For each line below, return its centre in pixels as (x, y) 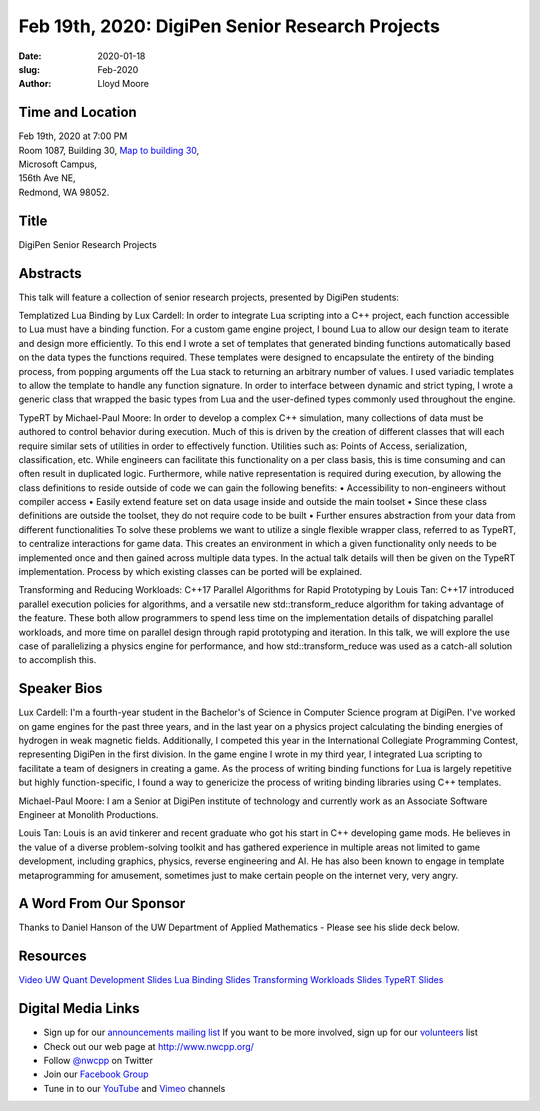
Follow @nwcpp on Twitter (98, 1061)
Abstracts (50, 273)
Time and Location (77, 112)
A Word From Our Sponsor (102, 903)
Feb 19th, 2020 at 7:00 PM (73, 136)
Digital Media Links (79, 1008)
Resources (52, 956)
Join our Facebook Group (96, 1074)
